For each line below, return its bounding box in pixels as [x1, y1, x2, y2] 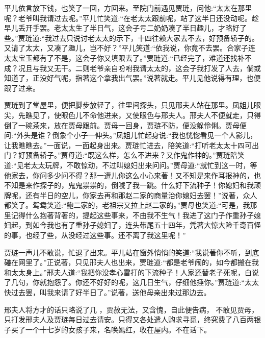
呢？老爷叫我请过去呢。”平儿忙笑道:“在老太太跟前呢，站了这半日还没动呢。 [4, 12, 252, 23]
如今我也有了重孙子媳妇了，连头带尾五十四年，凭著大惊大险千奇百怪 [32, 220, 261, 230]
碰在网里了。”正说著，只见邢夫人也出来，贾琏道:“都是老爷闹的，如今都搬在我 [4, 257, 259, 268]
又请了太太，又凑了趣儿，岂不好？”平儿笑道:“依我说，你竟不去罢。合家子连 [4, 42, 256, 53]
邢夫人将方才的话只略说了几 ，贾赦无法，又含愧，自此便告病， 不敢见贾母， [4, 304, 259, 315]
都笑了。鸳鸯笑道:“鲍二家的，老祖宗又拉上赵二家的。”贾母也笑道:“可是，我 [4, 200, 250, 210]
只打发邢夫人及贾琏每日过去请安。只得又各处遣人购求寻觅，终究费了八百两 [4, 314, 254, 325]
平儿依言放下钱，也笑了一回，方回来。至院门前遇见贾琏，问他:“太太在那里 [4, 3, 252, 13]
